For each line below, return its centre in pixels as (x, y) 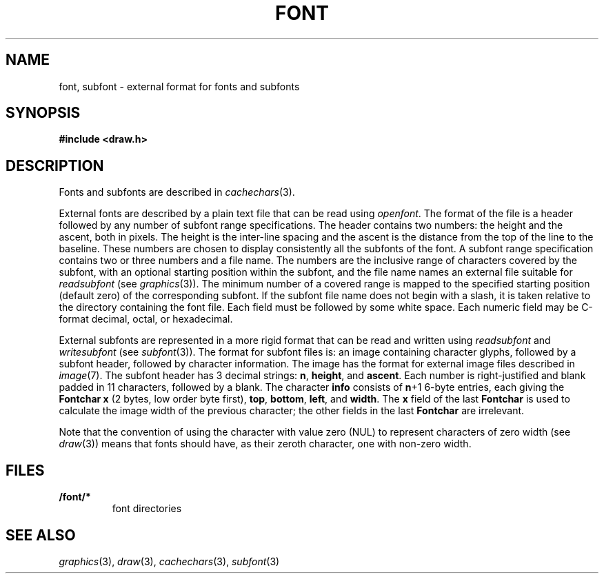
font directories (147, 509)
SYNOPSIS (43, 113)
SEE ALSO (41, 535)
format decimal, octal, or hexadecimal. (146, 319)
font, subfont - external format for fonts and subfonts (179, 86)
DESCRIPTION (55, 165)
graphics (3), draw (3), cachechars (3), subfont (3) (169, 561)
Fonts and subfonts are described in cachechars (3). (177, 192)
